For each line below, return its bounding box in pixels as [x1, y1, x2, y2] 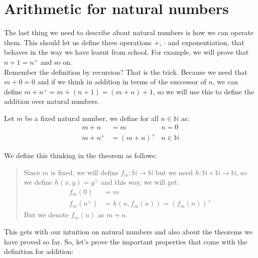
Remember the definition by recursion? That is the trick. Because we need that [4, 66, 247, 77]
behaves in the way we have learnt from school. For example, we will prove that [4, 47, 249, 57]
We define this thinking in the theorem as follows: [4, 150, 157, 161]
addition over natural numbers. [4, 96, 100, 106]
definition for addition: [4, 246, 74, 256]
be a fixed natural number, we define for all [25, 112, 159, 123]
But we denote [24, 209, 69, 220]
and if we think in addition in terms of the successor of [37, 76, 206, 87]
